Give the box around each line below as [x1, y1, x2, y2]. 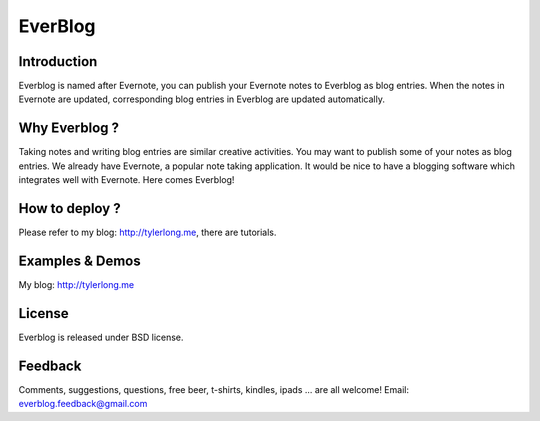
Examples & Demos [18, 252, 141, 269]
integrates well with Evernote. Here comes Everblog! [18, 174, 235, 186]
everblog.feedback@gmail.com [18, 398, 148, 410]
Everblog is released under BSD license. [18, 331, 184, 343]
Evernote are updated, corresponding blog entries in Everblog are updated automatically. [18, 93, 385, 105]
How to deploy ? [18, 200, 121, 217]
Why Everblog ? [18, 120, 120, 137]
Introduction [18, 53, 98, 70]
